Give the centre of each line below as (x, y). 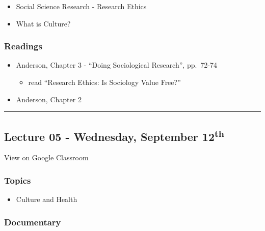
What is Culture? (43, 23)
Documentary (33, 222)
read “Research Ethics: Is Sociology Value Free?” (104, 82)
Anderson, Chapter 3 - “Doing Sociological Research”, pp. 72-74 (117, 65)
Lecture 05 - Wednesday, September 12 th (114, 135)
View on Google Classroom (46, 157)
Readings (23, 46)
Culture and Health (47, 199)
